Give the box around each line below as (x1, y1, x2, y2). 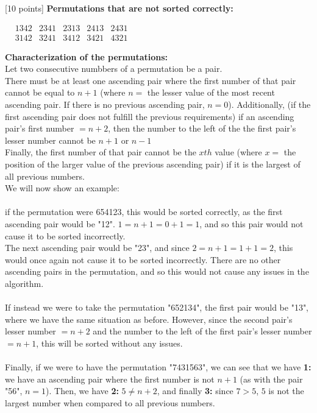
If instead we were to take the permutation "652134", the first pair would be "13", (5, 301, 309, 314)
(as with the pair (240, 372, 303, 385)
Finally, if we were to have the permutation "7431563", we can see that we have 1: (5, 361, 312, 373)
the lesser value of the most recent (147, 86, 275, 99)
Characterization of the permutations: (5, 50, 168, 63)
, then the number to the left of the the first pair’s (108, 122, 296, 135)
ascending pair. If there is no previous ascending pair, (5, 98, 205, 111)
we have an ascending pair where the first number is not (5, 372, 215, 385)
